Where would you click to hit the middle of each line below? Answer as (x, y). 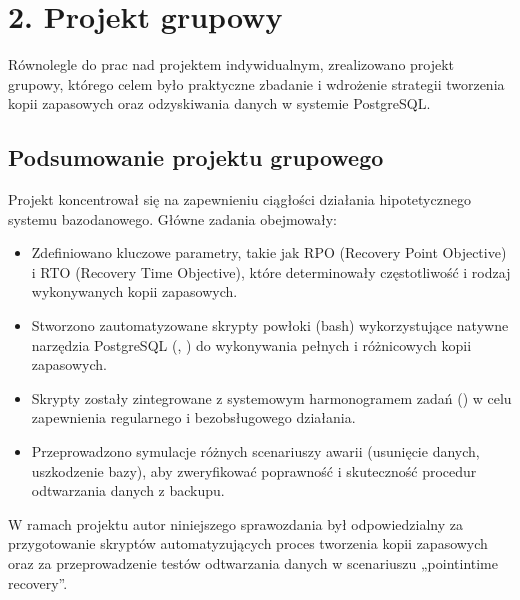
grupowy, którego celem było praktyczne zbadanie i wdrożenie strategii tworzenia (256, 83)
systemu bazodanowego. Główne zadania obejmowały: (172, 218)
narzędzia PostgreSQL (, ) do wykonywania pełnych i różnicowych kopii (251, 344)
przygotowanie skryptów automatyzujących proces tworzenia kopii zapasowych (248, 543)
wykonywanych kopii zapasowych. (134, 291)
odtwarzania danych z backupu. (128, 490)
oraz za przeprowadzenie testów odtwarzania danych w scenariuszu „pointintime (253, 563)
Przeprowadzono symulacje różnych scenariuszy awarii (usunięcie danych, (255, 451)
